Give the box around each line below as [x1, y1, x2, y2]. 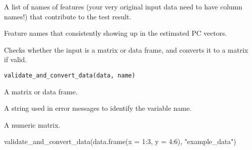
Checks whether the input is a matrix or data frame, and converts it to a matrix [4, 44, 249, 55]
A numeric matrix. [4, 119, 61, 130]
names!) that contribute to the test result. [4, 11, 131, 21]
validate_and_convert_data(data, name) [4, 72, 135, 79]
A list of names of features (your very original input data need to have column [4, 1, 243, 11]
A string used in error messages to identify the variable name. [4, 103, 192, 113]
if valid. [4, 54, 27, 65]
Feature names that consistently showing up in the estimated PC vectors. [4, 28, 227, 38]
